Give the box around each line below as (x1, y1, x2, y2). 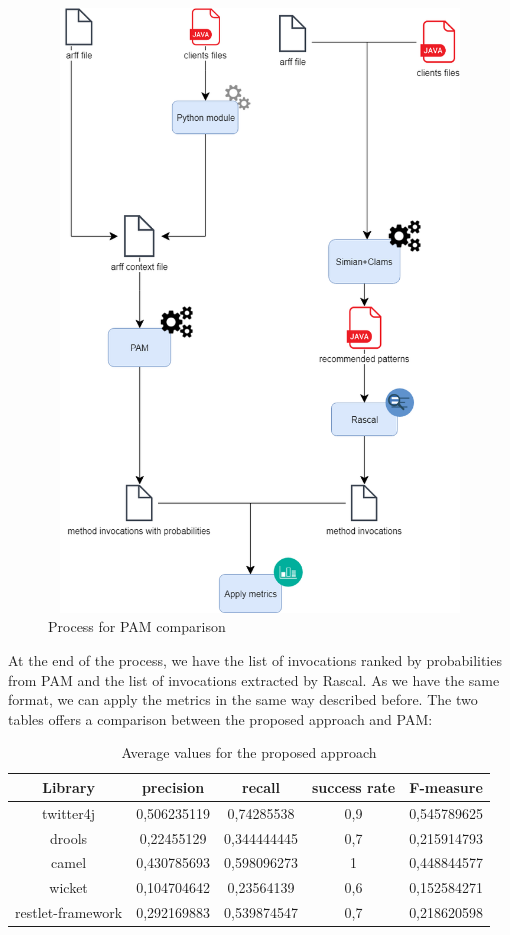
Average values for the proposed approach (121, 742, 377, 763)
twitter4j (42, 802, 96, 823)
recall (242, 776, 280, 797)
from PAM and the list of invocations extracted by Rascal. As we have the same (8, 669, 500, 690)
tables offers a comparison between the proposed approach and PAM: (8, 708, 433, 729)
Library (42, 776, 95, 797)
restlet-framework (15, 902, 123, 923)
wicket (49, 877, 88, 898)
